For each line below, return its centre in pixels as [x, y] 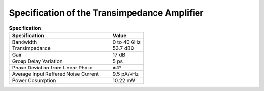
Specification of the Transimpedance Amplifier [106, 13]
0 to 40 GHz [127, 42]
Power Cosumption [34, 80]
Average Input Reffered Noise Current [55, 74]
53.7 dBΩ [123, 48]
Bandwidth [24, 42]
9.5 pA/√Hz [126, 74]
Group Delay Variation [37, 61]
